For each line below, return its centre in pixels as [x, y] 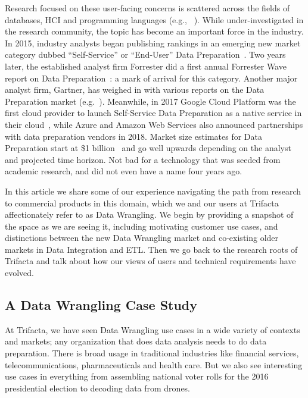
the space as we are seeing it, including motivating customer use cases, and [141, 226]
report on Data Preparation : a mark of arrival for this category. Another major [151, 78]
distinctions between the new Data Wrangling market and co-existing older [142, 238]
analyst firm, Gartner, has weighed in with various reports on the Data [135, 90]
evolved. [19, 273]
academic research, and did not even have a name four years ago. [124, 171]
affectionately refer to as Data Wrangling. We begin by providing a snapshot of [149, 214]
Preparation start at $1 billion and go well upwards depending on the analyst [148, 148]
